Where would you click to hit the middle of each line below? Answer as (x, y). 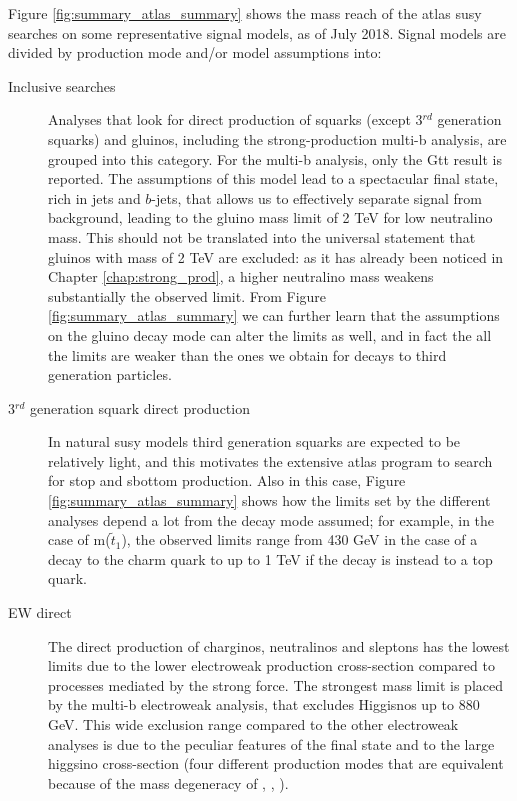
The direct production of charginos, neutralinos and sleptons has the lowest (279, 645)
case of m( (79, 539)
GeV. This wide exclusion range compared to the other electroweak (253, 724)
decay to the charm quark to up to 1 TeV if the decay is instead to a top (270, 558)
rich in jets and (94, 197)
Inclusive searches (62, 85)
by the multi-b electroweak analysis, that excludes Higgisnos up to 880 (264, 704)
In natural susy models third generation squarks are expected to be (254, 441)
